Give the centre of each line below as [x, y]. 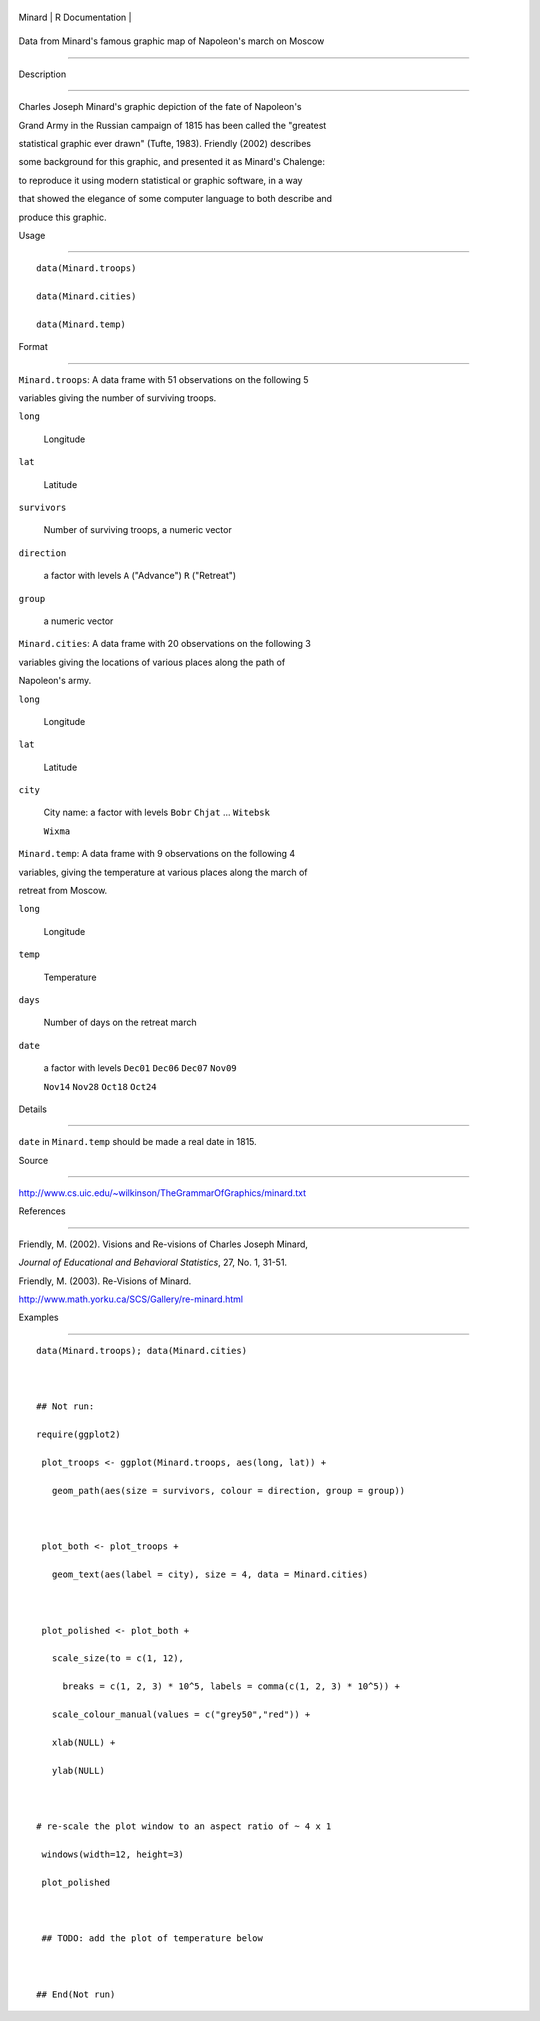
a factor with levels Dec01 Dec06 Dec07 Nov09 [140, 1068]
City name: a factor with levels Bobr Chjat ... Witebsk [156, 812]
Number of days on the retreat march [120, 1022]
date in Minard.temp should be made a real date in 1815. [137, 1142]
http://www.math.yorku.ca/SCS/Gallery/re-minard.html [131, 1299]
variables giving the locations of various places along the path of [152, 662]
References [42, 1211]
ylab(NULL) [78, 1770]
